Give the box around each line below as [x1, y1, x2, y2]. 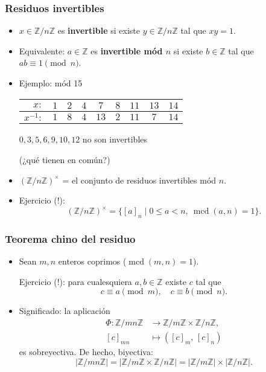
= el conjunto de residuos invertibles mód [62, 173, 217, 186]
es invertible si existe [57, 24, 141, 37]
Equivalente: [19, 44, 65, 57]
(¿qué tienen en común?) [19, 153, 110, 165]
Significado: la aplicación [19, 304, 110, 317]
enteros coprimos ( [58, 255, 127, 268]
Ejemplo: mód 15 [19, 77, 83, 89]
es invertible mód [90, 44, 163, 57]
